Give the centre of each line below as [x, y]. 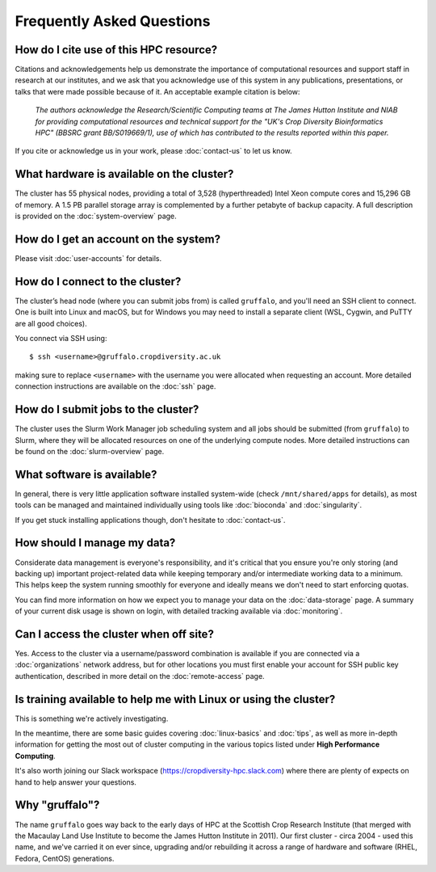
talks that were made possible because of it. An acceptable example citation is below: [157, 91]
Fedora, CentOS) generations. [65, 858]
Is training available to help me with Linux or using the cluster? [175, 699]
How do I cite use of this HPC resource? [116, 50]
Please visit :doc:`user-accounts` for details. [88, 258]
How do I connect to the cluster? [98, 282]
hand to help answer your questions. [76, 782]
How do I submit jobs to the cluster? [107, 409]
